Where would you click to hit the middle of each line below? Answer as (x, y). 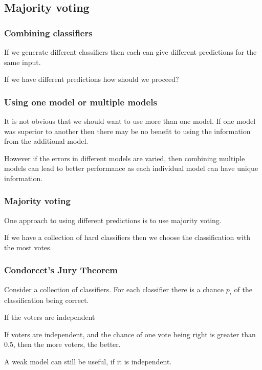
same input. (23, 62)
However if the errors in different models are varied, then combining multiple (125, 158)
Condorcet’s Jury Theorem (61, 270)
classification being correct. (47, 300)
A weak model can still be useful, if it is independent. (88, 361)
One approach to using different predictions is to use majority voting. (113, 220)
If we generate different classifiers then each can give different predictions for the (130, 52)
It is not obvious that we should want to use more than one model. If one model (130, 121)
